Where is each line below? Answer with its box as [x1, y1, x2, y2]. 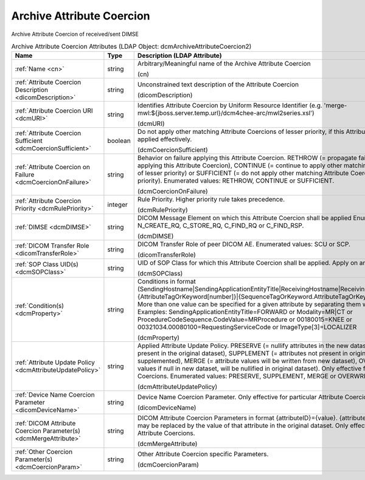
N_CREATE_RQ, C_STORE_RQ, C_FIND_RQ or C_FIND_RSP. [137, 221, 304, 230]
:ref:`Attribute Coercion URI [15, 106, 93, 115]
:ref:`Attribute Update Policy [15, 358, 96, 367]
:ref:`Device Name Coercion [15, 391, 95, 399]
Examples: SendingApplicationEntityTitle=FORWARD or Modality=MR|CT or [137, 308, 353, 316]
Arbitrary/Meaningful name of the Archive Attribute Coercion [137, 60, 311, 68]
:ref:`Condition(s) [15, 302, 64, 310]
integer [107, 201, 128, 209]
